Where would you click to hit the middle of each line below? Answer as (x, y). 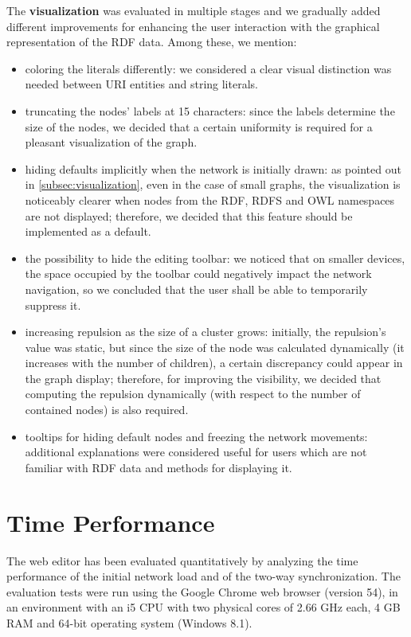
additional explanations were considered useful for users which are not (196, 452)
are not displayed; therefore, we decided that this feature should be (189, 215)
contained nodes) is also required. (107, 410)
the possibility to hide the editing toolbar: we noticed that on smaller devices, (215, 258)
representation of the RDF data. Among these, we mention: (152, 42)
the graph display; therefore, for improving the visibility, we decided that (203, 378)
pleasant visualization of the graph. (111, 142)
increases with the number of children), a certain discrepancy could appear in (214, 363)
